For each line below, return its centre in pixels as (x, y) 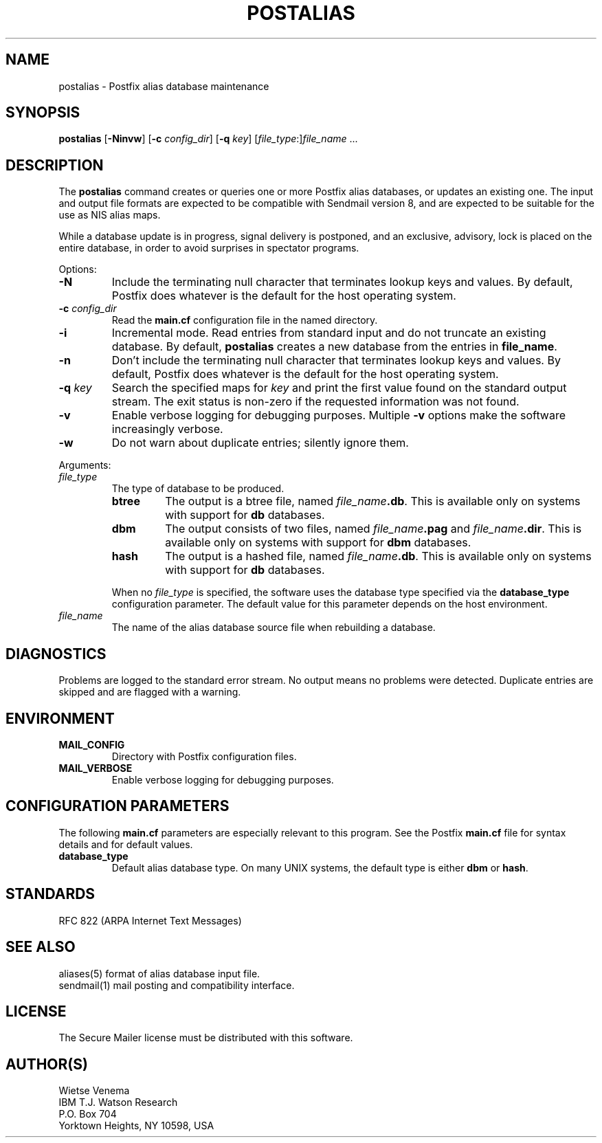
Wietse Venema (94, 1091)
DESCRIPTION (55, 165)
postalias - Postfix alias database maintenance (164, 86)
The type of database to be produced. (198, 489)
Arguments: (85, 465)
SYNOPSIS (43, 113)
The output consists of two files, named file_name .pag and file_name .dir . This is (374, 529)
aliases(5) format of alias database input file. (159, 973)
